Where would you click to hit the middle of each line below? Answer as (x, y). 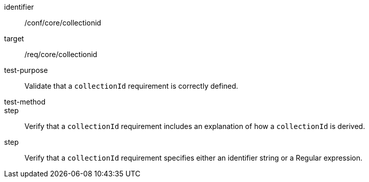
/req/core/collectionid (61, 54)
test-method (25, 102)
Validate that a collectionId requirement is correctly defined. (131, 86)
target (14, 38)
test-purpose (26, 70)
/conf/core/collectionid (63, 23)
